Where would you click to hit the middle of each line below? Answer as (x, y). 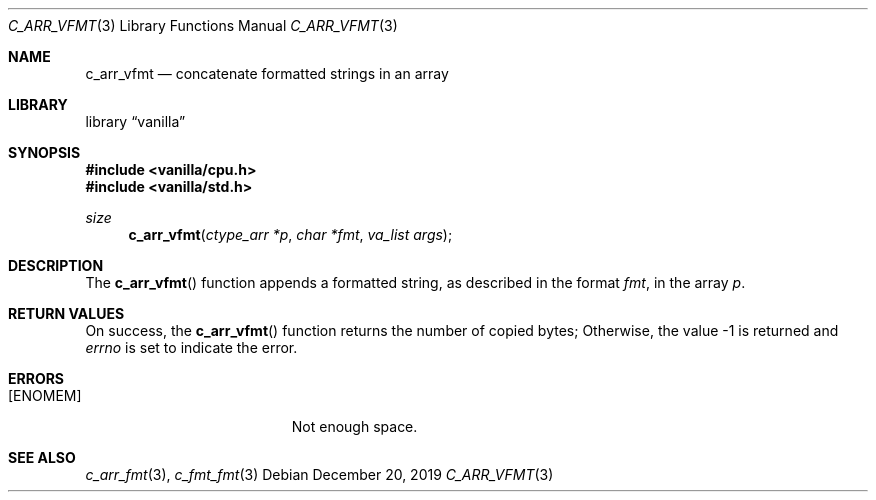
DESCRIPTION (56, 265)
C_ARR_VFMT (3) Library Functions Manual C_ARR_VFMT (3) (203, 25)
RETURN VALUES (66, 313)
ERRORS (36, 378)
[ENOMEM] (45, 395)
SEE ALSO (42, 457)
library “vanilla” (135, 121)
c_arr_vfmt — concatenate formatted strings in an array (267, 73)
